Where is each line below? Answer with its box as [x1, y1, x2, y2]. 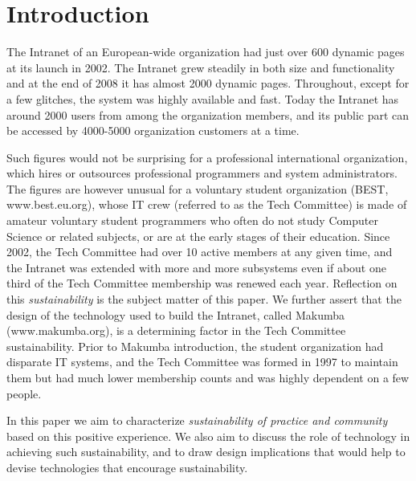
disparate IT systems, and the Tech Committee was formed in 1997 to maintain [6, 353, 398, 370]
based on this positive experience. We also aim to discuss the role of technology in [6, 427, 410, 444]
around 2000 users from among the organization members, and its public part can [6, 106, 410, 123]
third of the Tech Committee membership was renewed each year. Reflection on [6, 275, 398, 291]
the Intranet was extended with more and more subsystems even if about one [6, 259, 386, 275]
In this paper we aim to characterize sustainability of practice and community [6, 412, 388, 429]
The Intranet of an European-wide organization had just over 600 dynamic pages [6, 43, 405, 60]
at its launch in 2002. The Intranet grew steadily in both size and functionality [6, 59, 395, 75]
